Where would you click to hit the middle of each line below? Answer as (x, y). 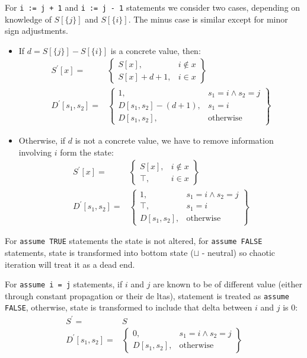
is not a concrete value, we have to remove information (174, 140)
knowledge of (28, 19)
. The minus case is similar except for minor (208, 19)
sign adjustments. (36, 31)
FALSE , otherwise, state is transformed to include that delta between (129, 307)
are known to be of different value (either (228, 284)
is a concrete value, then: (156, 50)
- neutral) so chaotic (239, 252)
